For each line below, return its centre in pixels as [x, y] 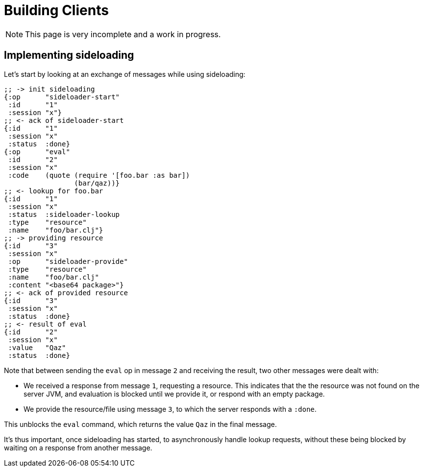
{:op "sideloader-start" [62, 97]
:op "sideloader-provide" [68, 261]
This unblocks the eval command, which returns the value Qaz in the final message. [140, 424]
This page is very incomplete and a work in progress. [123, 34]
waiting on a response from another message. [78, 447]
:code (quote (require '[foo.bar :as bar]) [99, 175]
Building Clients [56, 10]
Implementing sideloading [69, 55]
